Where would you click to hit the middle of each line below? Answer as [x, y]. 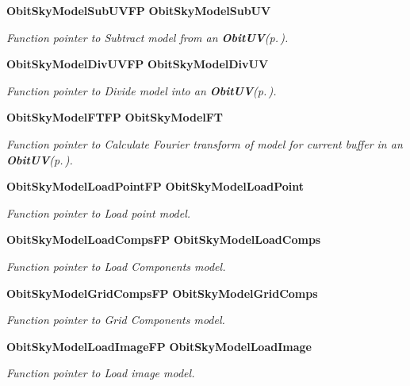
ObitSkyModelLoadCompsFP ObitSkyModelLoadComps [164, 239]
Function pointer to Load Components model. [116, 266]
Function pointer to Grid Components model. [116, 320]
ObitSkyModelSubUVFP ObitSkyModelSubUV [139, 10]
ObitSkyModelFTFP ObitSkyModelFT [115, 117]
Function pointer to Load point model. [99, 212]
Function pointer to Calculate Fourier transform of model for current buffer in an [205, 143]
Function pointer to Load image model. [101, 373]
